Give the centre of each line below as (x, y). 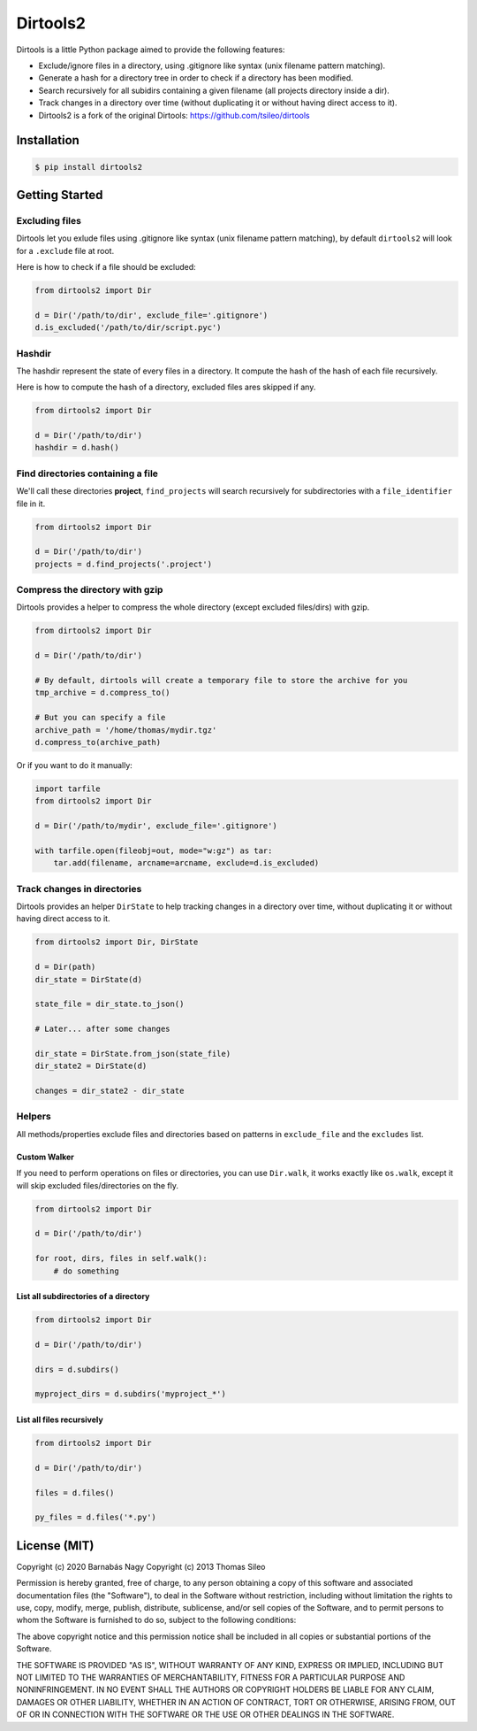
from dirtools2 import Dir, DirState (117, 942)
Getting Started (60, 195)
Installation (48, 140)
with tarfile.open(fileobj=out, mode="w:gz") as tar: (154, 850)
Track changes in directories (79, 889)
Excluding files (49, 220)
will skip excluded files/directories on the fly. (97, 1185)
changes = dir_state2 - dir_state (110, 1091)
